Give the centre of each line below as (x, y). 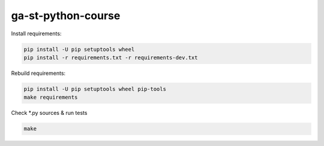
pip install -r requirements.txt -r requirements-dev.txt (111, 57)
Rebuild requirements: (38, 73)
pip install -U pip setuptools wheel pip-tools (95, 89)
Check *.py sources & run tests (49, 113)
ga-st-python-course (66, 16)
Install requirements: (36, 34)
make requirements (51, 98)
